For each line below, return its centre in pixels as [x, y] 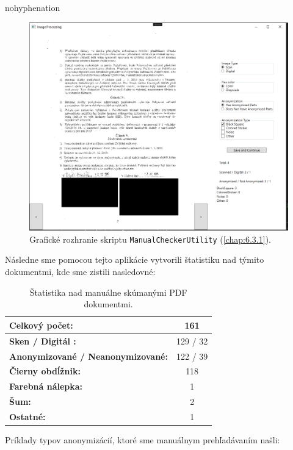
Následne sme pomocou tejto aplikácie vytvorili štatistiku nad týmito [135, 259]
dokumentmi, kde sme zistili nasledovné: [80, 272]
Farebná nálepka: [46, 386]
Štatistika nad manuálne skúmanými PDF [108, 292]
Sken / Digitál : [43, 341]
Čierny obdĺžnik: [45, 371]
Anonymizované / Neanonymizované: [89, 356]
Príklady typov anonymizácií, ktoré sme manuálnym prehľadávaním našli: [143, 439]
